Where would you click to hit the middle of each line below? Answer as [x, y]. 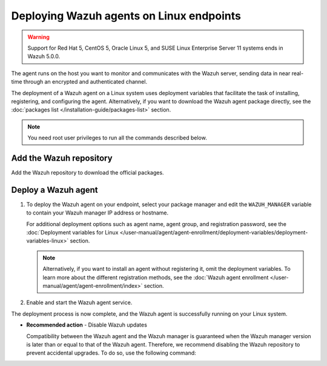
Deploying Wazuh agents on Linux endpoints [126, 16]
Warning [38, 37]
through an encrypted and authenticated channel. [85, 82]
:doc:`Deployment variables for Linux [72, 233]
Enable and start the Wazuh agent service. [79, 302]
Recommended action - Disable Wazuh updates [87, 325]
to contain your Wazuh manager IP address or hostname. [97, 213]
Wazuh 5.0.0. [44, 56]
